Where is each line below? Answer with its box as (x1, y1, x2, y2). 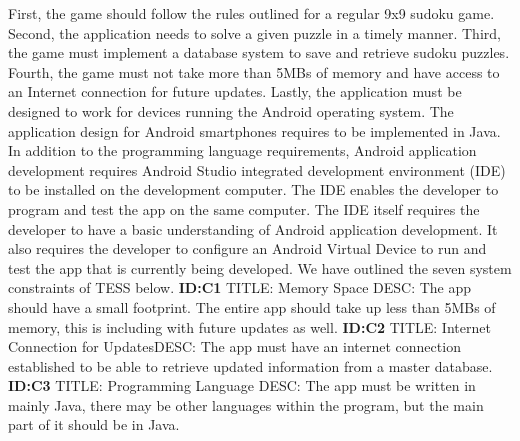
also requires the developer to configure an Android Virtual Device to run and (8, 238, 487, 259)
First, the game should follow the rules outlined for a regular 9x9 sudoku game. (8, 3, 495, 23)
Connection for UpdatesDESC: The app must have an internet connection (8, 336, 461, 357)
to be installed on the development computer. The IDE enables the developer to (8, 179, 499, 200)
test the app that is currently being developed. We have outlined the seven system (8, 257, 512, 278)
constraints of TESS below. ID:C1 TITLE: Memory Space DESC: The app (8, 277, 472, 298)
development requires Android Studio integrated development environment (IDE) (8, 159, 506, 180)
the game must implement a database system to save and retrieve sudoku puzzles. (8, 42, 510, 63)
